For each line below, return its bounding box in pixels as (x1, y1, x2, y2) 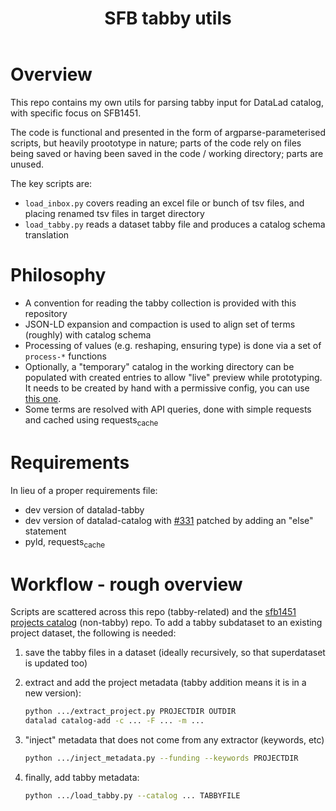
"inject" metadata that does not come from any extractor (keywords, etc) (24, 734, 325, 746)
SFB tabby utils (104, 7, 232, 30)
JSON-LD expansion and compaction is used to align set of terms (24, 318, 296, 330)
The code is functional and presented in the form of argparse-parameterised (10, 126, 327, 138)
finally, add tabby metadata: (24, 771, 140, 783)
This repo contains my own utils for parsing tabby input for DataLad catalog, (10, 96, 324, 108)
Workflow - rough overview (10, 573, 243, 596)
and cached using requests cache (24, 413, 159, 428)
